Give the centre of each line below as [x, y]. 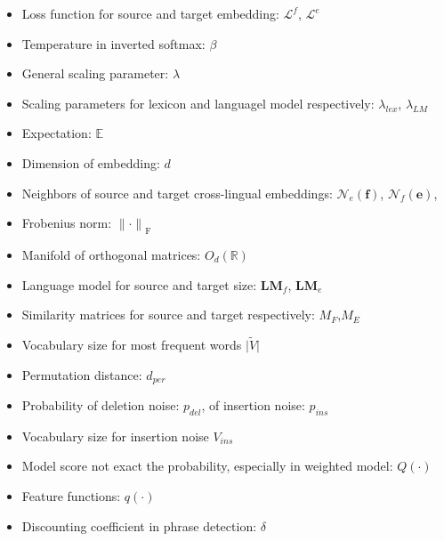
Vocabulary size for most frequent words [132, 344]
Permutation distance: [82, 374]
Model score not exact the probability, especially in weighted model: [207, 466]
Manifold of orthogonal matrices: [111, 254]
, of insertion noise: [253, 405]
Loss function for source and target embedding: [150, 13]
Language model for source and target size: [139, 284]
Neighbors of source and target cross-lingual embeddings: [177, 193]
